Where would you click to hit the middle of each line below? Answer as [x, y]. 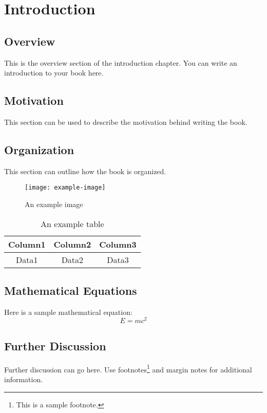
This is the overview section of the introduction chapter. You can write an [121, 62]
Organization [39, 149]
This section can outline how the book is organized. [85, 171]
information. [24, 379]
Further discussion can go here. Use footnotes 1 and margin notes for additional [128, 368]
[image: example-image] [65, 188]
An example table [72, 223]
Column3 [118, 244]
